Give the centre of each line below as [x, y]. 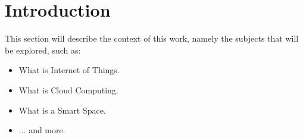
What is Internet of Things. [69, 70]
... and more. [42, 130]
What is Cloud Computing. [68, 90]
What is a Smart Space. [62, 110]
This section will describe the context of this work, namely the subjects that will [152, 38]
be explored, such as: [43, 50]
